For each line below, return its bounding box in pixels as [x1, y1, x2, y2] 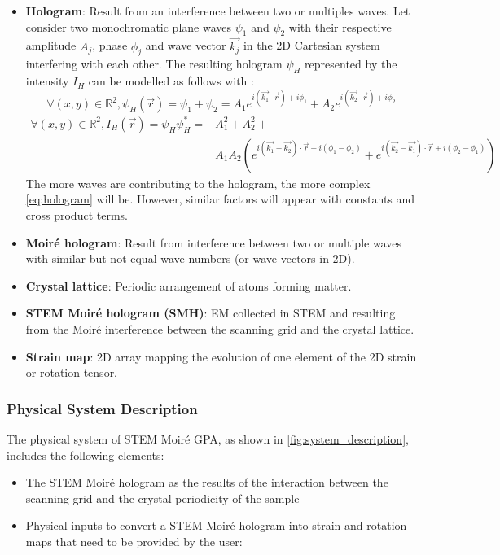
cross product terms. [25, 207, 128, 224]
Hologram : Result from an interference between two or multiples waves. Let [25, 2, 410, 19]
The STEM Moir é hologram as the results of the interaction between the [25, 474, 388, 491]
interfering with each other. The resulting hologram [25, 55, 283, 72]
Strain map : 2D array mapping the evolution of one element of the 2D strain [25, 347, 417, 365]
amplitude [25, 37, 77, 54]
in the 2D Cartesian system [243, 37, 380, 54]
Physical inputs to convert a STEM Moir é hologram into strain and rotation [25, 517, 407, 534]
